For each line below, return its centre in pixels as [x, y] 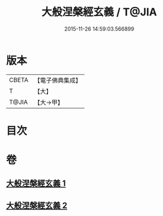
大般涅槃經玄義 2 [37, 205]
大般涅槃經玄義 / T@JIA [99, 12]
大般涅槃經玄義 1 [36, 184]
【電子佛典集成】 [58, 80]
